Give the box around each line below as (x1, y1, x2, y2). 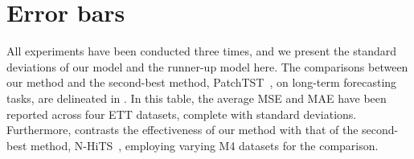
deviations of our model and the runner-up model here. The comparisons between (6, 58, 408, 75)
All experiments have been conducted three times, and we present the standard (6, 43, 396, 59)
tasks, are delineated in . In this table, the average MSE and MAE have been (6, 89, 387, 106)
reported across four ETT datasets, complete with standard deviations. (6, 105, 357, 122)
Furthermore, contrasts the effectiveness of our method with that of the (6, 121, 359, 138)
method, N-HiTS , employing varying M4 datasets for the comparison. (31, 137, 379, 153)
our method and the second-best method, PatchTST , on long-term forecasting (6, 74, 397, 91)
